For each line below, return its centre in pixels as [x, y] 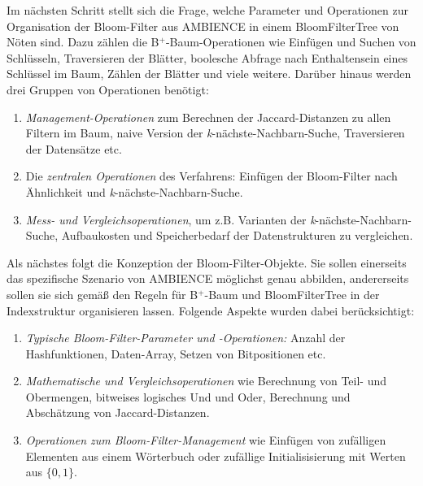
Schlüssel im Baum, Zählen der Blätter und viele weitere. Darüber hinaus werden [209, 74]
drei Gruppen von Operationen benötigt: [108, 89]
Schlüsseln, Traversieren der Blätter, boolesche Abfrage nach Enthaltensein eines [207, 57]
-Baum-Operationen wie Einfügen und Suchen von [291, 42]
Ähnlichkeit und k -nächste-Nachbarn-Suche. [134, 191]
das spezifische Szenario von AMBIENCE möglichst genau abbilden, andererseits [208, 278]
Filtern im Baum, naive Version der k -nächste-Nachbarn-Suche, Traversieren [215, 133]
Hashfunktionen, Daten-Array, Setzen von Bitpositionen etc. [176, 353]
